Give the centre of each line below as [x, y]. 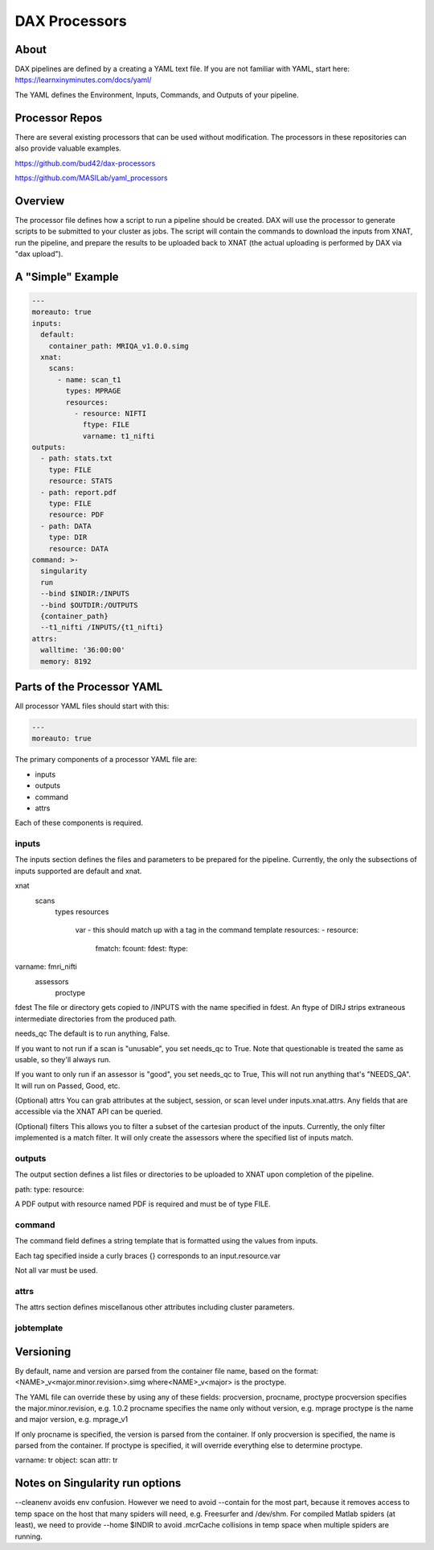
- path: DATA [66, 526]
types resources [82, 912]
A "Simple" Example [67, 276]
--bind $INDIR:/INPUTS [85, 594]
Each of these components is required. [79, 823]
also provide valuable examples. [68, 148]
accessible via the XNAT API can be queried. [89, 1111]
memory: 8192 [66, 661]
